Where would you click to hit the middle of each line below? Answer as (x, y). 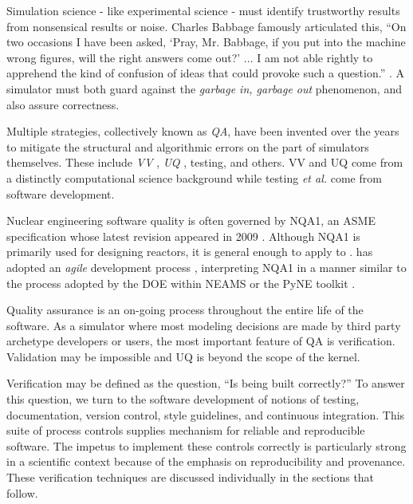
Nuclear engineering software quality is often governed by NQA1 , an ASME (191, 220)
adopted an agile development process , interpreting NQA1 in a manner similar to (206, 267)
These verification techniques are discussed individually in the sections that (191, 477)
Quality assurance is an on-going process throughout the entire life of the (185, 310)
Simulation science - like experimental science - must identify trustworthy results (203, 10)
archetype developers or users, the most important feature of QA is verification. (201, 341)
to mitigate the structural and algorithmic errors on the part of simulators (188, 146)
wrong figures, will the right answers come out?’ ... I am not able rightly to (190, 57)
